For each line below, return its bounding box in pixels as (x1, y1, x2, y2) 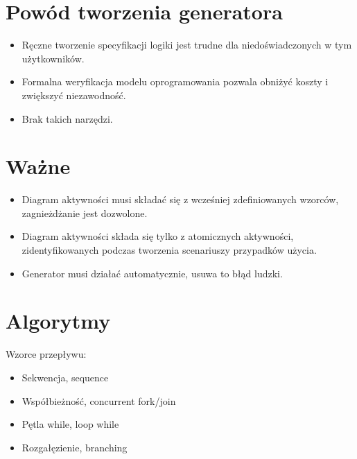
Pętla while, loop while (21, 417, 119, 431)
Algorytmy (6, 306, 111, 335)
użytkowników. (21, 51, 85, 65)
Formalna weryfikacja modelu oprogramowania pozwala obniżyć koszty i (21, 74, 329, 89)
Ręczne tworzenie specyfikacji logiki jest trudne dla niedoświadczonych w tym (21, 37, 352, 52)
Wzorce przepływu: (6, 347, 87, 361)
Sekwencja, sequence (21, 370, 109, 384)
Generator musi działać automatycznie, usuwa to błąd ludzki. (21, 266, 283, 280)
